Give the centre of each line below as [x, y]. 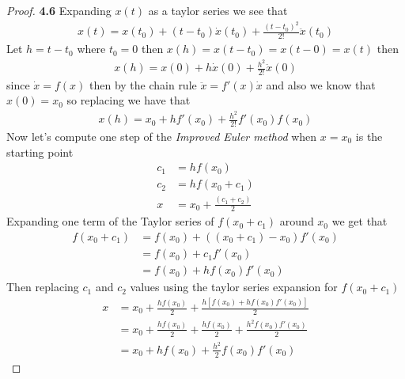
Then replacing [43, 287]
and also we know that [321, 84]
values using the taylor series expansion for [234, 287]
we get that [360, 221]
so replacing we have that [129, 100]
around [297, 221]
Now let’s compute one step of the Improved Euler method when [162, 136]
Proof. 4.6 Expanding [59, 10]
